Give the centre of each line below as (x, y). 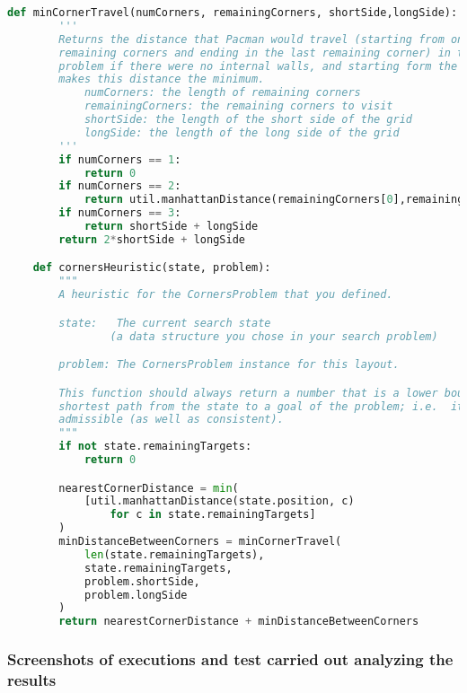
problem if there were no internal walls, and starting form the (258, 66)
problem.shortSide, (142, 581)
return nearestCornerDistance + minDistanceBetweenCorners (239, 622)
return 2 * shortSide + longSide (152, 239)
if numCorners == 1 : (120, 159)
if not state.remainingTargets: (155, 447)
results (32, 680)
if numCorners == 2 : (120, 186)
